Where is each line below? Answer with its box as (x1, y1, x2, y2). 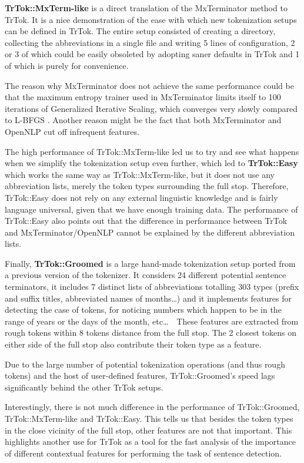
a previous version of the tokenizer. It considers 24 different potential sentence (5, 269, 286, 281)
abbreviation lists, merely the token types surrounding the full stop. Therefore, (5, 180, 289, 192)
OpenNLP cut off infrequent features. (5, 125, 139, 137)
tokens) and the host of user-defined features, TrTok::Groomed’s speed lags (5, 369, 275, 382)
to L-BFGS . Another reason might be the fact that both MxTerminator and (5, 114, 282, 126)
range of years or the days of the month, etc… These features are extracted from (5, 315, 299, 327)
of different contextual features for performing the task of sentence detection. (5, 447, 282, 459)
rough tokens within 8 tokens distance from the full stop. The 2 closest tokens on (5, 326, 297, 339)
